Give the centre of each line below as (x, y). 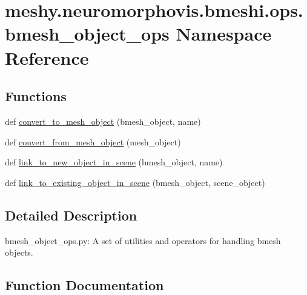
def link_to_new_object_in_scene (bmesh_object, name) (114, 162)
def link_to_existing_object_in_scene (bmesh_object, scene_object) (135, 182)
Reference (47, 57)
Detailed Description (71, 215)
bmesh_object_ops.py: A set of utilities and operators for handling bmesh (143, 240)
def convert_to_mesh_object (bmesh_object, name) (103, 121)
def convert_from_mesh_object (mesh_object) (93, 141)
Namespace (224, 34)
